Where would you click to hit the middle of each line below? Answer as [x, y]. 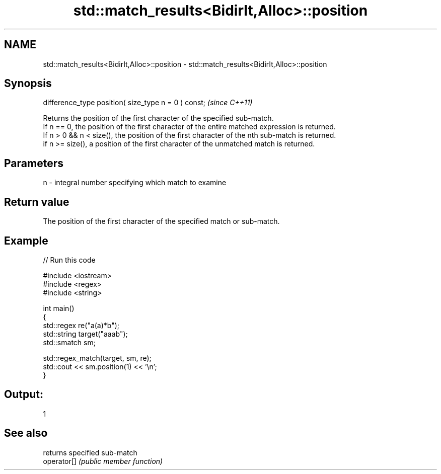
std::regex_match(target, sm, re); [97, 358]
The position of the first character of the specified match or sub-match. [161, 221]
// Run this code [69, 260]
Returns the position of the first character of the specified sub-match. [158, 118]
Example [26, 241]
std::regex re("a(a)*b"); [81, 325]
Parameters [34, 163]
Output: [24, 394]
